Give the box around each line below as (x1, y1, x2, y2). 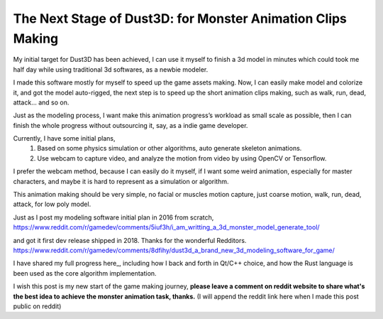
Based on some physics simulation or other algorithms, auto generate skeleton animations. (37, 144, 302, 153)
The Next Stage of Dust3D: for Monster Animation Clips (13, 11, 348, 26)
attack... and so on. (13, 98, 70, 107)
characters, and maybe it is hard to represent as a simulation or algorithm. (13, 177, 230, 185)
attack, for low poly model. (13, 200, 91, 209)
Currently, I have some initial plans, (13, 134, 116, 143)
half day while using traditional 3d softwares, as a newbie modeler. (13, 65, 209, 74)
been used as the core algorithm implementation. (13, 269, 157, 277)
